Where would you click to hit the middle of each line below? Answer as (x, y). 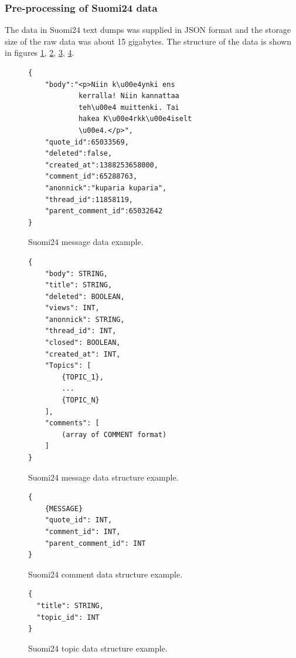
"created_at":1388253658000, (101, 165)
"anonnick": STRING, (85, 319)
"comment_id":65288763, (91, 177)
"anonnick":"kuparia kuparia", (106, 188)
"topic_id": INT (68, 617)
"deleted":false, (79, 154)
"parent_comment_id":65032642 (104, 211)
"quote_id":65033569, (87, 142)
